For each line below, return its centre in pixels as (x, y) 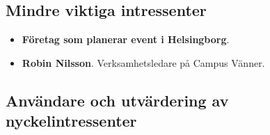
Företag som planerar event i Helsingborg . (126, 39)
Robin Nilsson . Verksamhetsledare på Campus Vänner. (143, 62)
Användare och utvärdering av (117, 100)
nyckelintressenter (71, 121)
